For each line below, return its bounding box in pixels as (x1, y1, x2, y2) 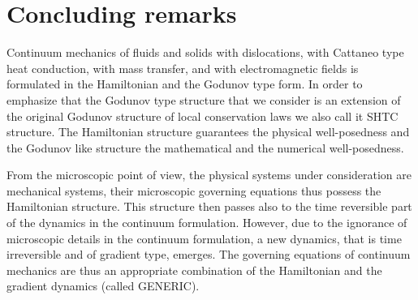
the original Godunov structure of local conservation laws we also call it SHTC (6, 107, 399, 124)
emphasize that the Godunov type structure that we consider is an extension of (6, 91, 401, 108)
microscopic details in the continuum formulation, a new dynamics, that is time (6, 229, 402, 246)
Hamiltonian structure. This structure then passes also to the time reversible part (6, 198, 412, 215)
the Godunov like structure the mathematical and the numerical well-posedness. (6, 139, 404, 156)
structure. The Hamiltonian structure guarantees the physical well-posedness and (6, 123, 410, 140)
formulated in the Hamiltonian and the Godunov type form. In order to (6, 75, 363, 92)
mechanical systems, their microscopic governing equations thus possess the (6, 182, 381, 199)
